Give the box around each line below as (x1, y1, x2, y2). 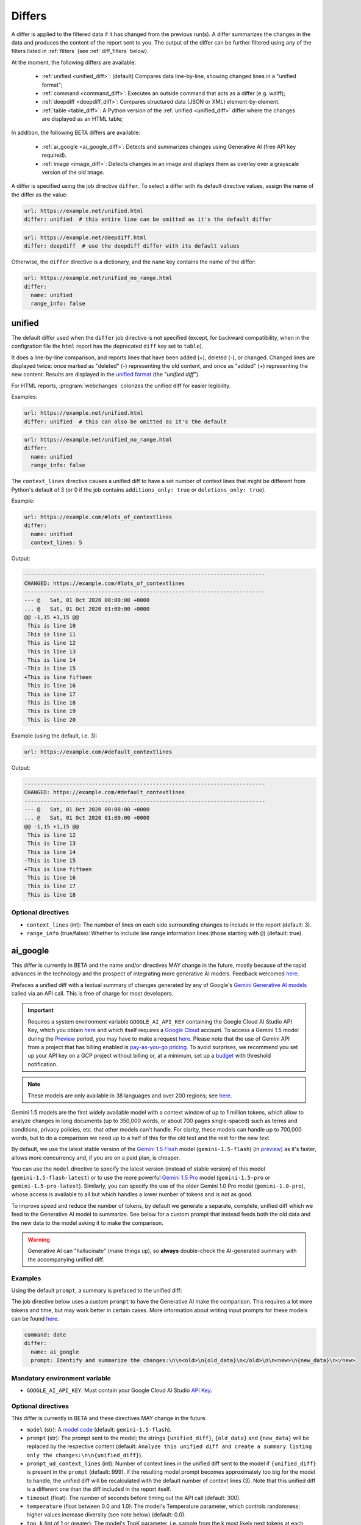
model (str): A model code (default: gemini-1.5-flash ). (26, 1426, 172, 1433)
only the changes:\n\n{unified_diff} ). (26, 1451, 143, 1459)
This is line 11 (27, 631, 76, 637)
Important (27, 1006, 54, 1014)
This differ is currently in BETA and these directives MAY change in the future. (11, 1415, 207, 1422)
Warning (27, 1236, 50, 1243)
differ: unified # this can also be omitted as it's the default (24, 418, 227, 425)
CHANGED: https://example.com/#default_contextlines (24, 789, 185, 796)
